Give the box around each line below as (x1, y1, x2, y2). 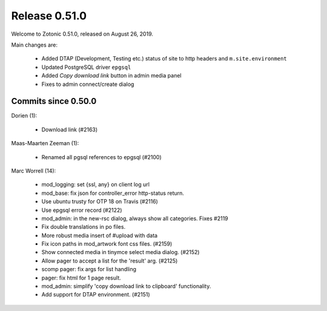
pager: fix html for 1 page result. (41, 274, 121, 281)
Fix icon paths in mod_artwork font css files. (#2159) (41, 240, 173, 247)
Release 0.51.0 (11, 9, 87, 22)
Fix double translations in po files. (41, 223, 126, 231)
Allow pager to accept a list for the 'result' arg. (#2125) (41, 257, 178, 264)
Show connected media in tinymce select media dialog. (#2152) (41, 249, 200, 256)
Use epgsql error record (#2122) (41, 206, 122, 214)
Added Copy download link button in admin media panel (41, 72, 182, 79)
